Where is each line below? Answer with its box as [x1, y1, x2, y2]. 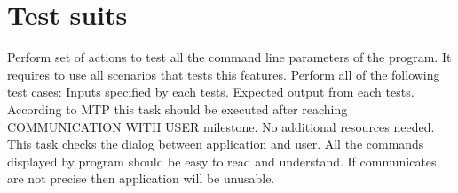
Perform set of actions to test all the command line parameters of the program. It [7, 48, 452, 66]
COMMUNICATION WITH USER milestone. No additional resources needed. [7, 117, 435, 135]
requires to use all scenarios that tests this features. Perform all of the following [7, 65, 440, 83]
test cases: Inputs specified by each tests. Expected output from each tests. [7, 82, 415, 101]
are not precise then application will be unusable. [7, 169, 275, 188]
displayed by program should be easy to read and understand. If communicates [7, 151, 437, 170]
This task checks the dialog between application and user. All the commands [7, 135, 424, 153]
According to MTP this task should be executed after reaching [7, 99, 348, 118]
